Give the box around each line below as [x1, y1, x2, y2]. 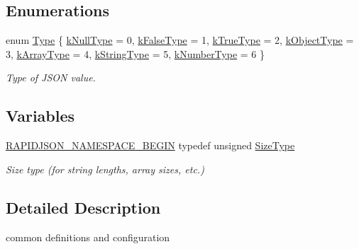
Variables [6, 105, 75, 127]
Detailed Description [6, 196, 161, 218]
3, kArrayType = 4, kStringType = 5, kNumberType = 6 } [6, 46, 265, 61]
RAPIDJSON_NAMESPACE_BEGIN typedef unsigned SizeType [6, 138, 295, 153]
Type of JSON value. [6, 70, 96, 85]
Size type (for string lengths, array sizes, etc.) [6, 161, 204, 176]
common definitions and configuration [6, 229, 170, 244]
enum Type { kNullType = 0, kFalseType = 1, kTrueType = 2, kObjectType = [6, 33, 354, 47]
